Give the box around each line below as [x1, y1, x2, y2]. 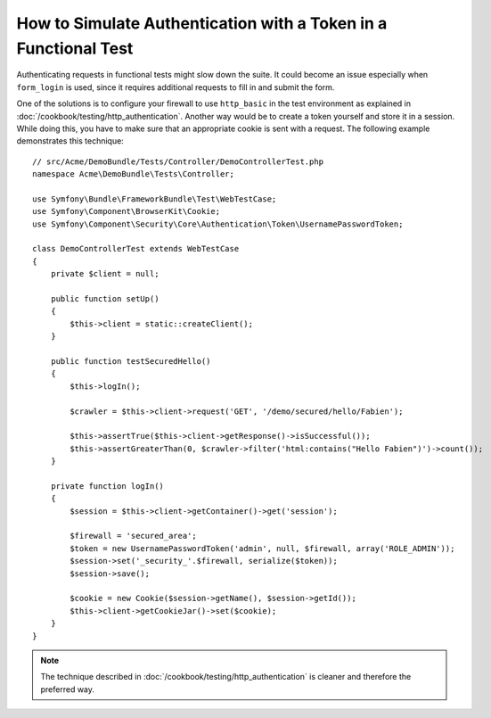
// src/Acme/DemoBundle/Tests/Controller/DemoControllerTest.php [32, 156, 324, 167]
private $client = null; [50, 268, 160, 279]
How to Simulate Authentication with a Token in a [16, 13, 388, 33]
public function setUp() [50, 293, 160, 303]
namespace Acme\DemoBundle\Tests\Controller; [32, 169, 235, 179]
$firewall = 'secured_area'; [70, 531, 198, 541]
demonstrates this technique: [16, 136, 124, 146]
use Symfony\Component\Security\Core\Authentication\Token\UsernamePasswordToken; [32, 219, 404, 229]
